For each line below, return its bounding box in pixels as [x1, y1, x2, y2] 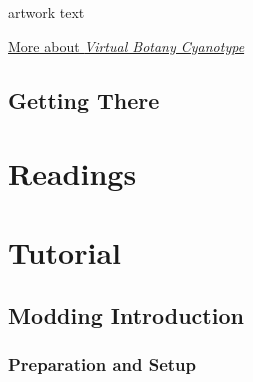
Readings [8, 153, 137, 194]
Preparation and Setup [8, 352, 197, 377]
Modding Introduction [8, 300, 244, 331]
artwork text [8, 2, 85, 22]
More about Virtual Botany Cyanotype [8, 35, 245, 56]
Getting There [8, 84, 160, 115]
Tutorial [8, 231, 122, 272]
